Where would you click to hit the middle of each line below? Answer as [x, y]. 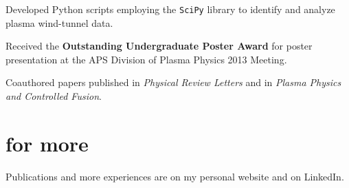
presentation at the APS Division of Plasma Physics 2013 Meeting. [146, 59]
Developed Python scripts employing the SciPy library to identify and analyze [170, 9]
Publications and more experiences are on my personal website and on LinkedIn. [175, 176]
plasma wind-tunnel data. [59, 22]
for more [47, 143]
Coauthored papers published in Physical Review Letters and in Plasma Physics [173, 82]
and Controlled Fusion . [54, 96]
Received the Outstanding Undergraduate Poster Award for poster [159, 46]
